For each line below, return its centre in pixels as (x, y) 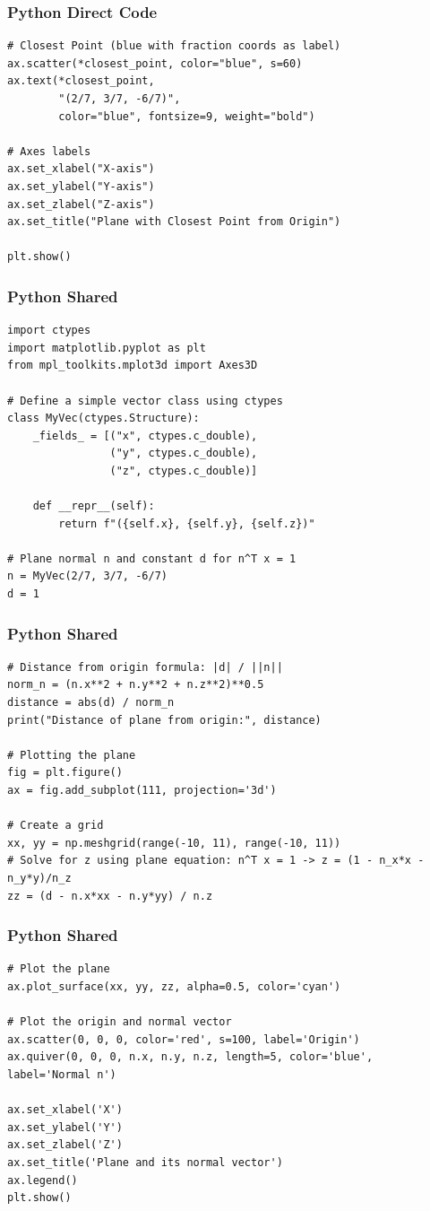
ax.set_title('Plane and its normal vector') (145, 1162)
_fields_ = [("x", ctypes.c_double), (145, 436)
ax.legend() (43, 1180)
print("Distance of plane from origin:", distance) (164, 720)
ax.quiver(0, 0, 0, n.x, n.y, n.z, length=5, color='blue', (190, 1057)
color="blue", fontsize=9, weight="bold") (187, 116)
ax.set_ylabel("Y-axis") (81, 186)
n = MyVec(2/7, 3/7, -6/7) (87, 576)
